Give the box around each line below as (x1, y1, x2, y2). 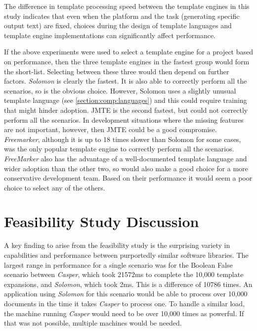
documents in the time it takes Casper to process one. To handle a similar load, (4, 298, 245, 308)
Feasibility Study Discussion (4, 211, 199, 232)
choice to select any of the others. (4, 182, 105, 192)
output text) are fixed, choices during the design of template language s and (4, 20, 232, 31)
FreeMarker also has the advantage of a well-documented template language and (4, 153, 247, 163)
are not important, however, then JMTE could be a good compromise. (4, 124, 217, 135)
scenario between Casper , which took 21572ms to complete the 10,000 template (4, 269, 244, 280)
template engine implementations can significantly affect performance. (4, 30, 215, 40)
